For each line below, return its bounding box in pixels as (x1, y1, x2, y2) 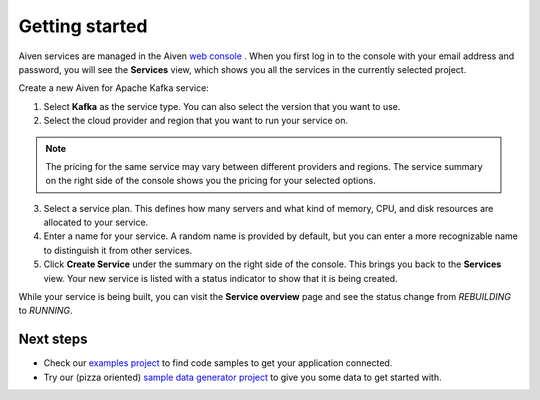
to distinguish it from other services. (43, 244, 193, 256)
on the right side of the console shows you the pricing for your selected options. (45, 175, 377, 187)
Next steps (18, 331, 88, 348)
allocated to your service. (43, 216, 149, 229)
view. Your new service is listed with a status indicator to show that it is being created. (43, 272, 399, 284)
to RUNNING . (18, 305, 74, 317)
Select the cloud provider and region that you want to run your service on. (43, 115, 349, 127)
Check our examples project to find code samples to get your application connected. (43, 357, 393, 369)
